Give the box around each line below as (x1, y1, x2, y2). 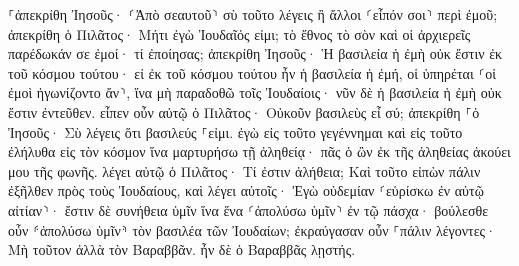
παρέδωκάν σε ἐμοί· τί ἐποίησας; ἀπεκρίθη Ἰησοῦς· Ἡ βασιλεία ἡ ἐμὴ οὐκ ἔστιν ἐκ (8, 43, 503, 64)
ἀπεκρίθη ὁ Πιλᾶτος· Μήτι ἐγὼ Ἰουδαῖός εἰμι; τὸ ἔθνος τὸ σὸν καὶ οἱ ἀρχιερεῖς (8, 23, 471, 44)
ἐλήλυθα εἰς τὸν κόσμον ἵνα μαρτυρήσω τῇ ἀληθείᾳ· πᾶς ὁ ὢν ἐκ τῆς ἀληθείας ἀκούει (8, 141, 511, 162)
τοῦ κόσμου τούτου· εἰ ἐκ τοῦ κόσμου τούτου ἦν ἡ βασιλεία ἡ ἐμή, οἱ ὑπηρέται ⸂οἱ (8, 62, 497, 83)
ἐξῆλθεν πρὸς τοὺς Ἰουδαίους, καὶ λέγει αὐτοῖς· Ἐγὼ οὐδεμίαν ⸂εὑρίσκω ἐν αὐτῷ (8, 180, 484, 201)
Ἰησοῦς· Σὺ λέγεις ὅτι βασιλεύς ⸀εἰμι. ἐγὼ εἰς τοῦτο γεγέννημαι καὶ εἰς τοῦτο (8, 121, 463, 142)
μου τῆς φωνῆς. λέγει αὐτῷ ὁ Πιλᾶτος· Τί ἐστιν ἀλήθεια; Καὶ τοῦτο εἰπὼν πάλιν (8, 160, 481, 181)
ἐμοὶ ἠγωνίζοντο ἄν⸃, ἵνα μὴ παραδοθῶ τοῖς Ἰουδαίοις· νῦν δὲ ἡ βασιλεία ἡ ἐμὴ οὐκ (8, 82, 502, 103)
